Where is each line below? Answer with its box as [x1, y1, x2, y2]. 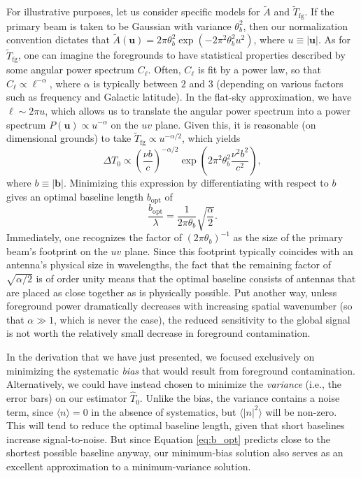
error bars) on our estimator [6, 391, 127, 405]
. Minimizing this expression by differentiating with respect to [63, 175, 329, 190]
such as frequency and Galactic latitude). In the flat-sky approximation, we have [6, 89, 352, 104]
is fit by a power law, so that [197, 62, 321, 77]
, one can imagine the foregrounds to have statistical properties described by [17, 48, 346, 62]
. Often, [148, 62, 181, 77]
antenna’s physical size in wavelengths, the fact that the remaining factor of [6, 257, 331, 272]
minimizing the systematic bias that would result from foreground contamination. [6, 363, 355, 377]
